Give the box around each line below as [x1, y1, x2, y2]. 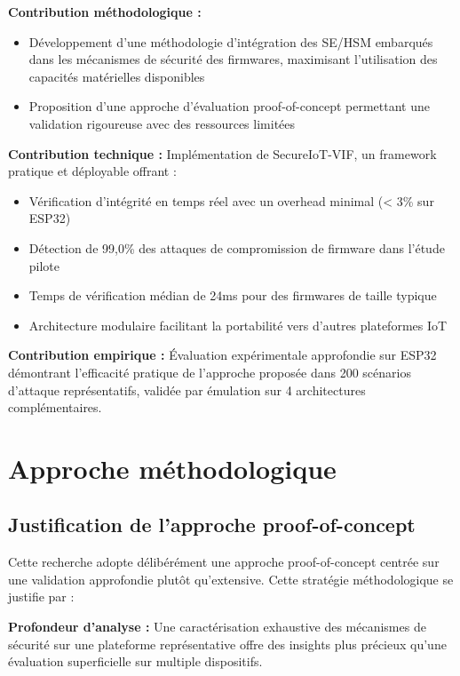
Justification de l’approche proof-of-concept [8, 511, 416, 538]
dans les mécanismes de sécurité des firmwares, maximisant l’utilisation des [28, 50, 438, 68]
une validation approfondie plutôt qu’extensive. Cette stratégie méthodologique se [8, 569, 454, 588]
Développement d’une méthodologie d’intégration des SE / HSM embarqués [28, 32, 433, 51]
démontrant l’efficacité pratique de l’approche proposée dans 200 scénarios [8, 362, 411, 381]
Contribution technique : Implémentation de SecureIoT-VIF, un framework [8, 144, 437, 163]
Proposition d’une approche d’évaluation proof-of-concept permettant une [28, 97, 431, 115]
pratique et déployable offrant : [8, 162, 177, 180]
